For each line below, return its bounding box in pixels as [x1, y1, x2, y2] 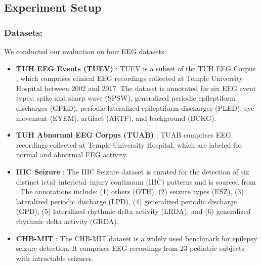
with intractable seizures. [16, 252, 94, 263]
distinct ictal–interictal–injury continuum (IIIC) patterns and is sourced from [16, 176, 256, 187]
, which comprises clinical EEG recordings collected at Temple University [16, 73, 243, 83]
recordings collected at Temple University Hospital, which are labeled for [16, 139, 242, 150]
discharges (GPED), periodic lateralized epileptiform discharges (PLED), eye [16, 102, 254, 113]
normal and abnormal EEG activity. [16, 149, 128, 160]
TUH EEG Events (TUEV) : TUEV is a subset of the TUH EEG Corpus [16, 63, 256, 73]
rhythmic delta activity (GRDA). [16, 215, 119, 226]
